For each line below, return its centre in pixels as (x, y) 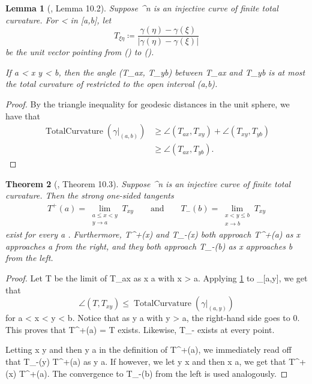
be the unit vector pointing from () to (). (80, 52)
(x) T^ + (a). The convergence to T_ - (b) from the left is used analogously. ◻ (147, 373)
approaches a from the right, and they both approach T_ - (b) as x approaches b (149, 246)
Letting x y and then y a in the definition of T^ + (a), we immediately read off (148, 349)
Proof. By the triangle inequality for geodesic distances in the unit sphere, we (148, 104)
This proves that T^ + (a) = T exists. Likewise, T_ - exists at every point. (140, 329)
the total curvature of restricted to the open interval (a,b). (112, 84)
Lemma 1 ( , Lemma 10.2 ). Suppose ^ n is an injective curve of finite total (142, 8)
